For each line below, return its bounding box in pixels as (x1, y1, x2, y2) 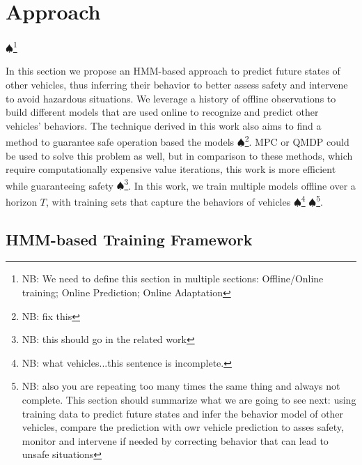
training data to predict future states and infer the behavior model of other (22, 406, 344, 420)
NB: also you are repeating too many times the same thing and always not (22, 379, 340, 393)
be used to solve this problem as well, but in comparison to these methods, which (6, 148, 353, 162)
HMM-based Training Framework (6, 228, 253, 250)
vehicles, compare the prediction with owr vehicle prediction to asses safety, (22, 420, 344, 434)
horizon (6, 194, 38, 208)
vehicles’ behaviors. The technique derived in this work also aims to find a (6, 118, 322, 132)
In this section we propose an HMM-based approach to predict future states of (6, 63, 340, 78)
